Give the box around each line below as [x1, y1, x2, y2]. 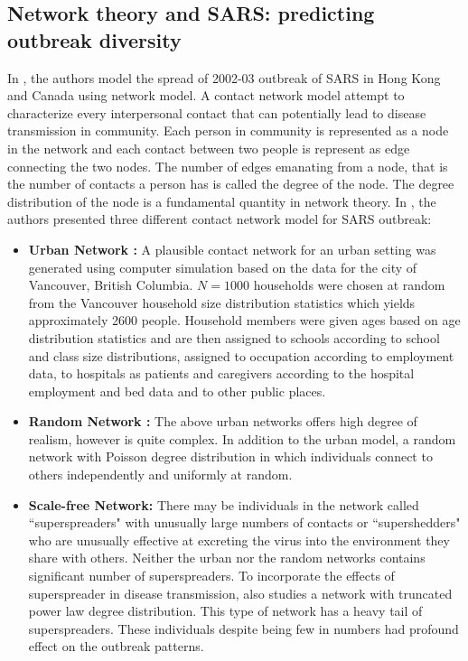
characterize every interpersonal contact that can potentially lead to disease [7, 103, 426, 122]
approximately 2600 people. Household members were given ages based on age [28, 311, 461, 330]
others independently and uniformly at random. [28, 465, 293, 484]
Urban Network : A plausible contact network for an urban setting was [28, 239, 436, 258]
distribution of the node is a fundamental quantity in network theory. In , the [7, 191, 436, 210]
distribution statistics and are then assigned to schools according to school [28, 328, 440, 347]
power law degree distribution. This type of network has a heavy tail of [28, 601, 423, 620]
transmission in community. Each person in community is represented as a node [7, 121, 449, 140]
